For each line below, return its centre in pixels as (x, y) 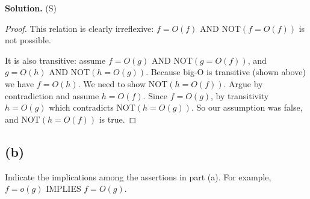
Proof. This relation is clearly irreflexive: (79, 28)
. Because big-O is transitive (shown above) (226, 72)
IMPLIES (64, 188)
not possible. (28, 40)
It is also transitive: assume (55, 60)
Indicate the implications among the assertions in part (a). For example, (138, 176)
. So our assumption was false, (247, 107)
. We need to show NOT (123, 83)
